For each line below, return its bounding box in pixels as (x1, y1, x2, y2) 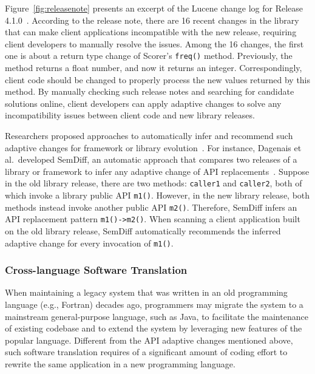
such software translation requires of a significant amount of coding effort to (5, 345, 288, 358)
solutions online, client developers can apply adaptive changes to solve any (5, 97, 282, 109)
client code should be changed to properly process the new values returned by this (5, 73, 311, 86)
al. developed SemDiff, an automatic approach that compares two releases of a (5, 153, 297, 166)
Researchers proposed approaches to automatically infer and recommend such (5, 129, 293, 141)
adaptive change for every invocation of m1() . (5, 236, 174, 249)
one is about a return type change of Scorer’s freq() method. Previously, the (5, 49, 293, 62)
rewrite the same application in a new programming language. (5, 358, 235, 370)
